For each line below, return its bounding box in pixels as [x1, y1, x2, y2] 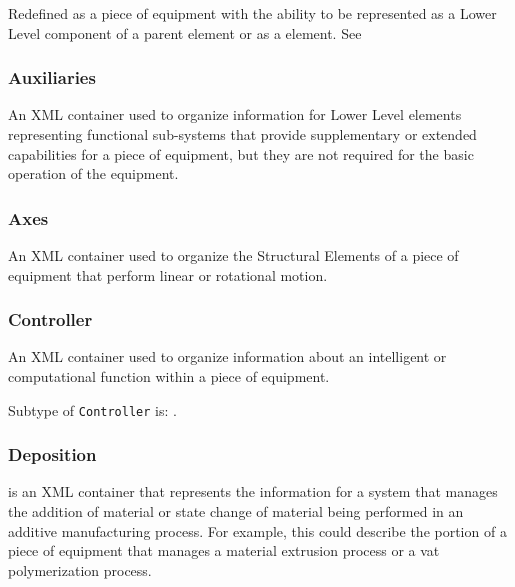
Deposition [8, 442, 97, 467]
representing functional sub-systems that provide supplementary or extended [8, 124, 477, 144]
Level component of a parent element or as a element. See [8, 22, 362, 43]
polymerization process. [8, 559, 152, 580]
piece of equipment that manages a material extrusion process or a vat [8, 540, 440, 561]
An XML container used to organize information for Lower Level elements [8, 104, 462, 125]
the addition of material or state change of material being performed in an [8, 501, 464, 522]
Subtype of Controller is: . [8, 399, 177, 420]
